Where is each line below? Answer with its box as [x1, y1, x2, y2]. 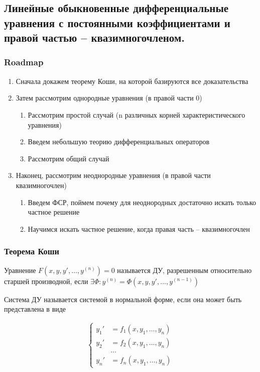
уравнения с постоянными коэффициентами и [4, 15, 230, 30]
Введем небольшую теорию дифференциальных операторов [28, 136, 210, 147]
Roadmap [4, 56, 44, 68]
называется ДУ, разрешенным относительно [117, 264, 252, 275]
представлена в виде [4, 304, 66, 314]
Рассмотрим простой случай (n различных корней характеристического [28, 109, 245, 120]
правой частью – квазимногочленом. [4, 30, 185, 45]
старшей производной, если [4, 275, 88, 286]
